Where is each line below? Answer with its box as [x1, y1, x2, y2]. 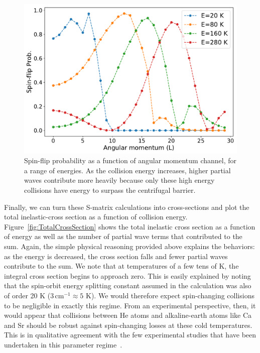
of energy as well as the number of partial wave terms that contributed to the [4, 231, 242, 242]
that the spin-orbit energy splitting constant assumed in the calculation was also [4, 280, 251, 291]
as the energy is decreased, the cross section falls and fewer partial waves [4, 251, 228, 261]
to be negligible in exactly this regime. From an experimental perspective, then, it [4, 300, 256, 310]
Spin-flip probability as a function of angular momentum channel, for [24, 155, 236, 166]
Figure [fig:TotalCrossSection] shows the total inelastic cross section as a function [4, 221, 255, 231]
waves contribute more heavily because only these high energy [24, 175, 215, 185]
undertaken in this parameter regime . [4, 339, 122, 349]
